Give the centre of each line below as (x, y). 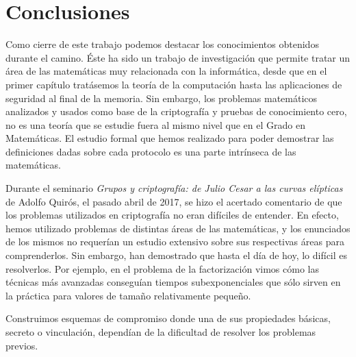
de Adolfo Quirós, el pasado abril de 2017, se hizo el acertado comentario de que (174, 201)
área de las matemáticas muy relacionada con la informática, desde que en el (166, 71)
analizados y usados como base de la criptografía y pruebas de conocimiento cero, (176, 111)
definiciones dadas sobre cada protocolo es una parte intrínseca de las (151, 151)
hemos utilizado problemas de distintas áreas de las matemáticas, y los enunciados (178, 228)
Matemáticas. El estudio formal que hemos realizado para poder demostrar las (170, 138)
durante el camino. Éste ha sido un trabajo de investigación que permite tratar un (178, 57)
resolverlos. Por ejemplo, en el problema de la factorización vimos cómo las (162, 268)
